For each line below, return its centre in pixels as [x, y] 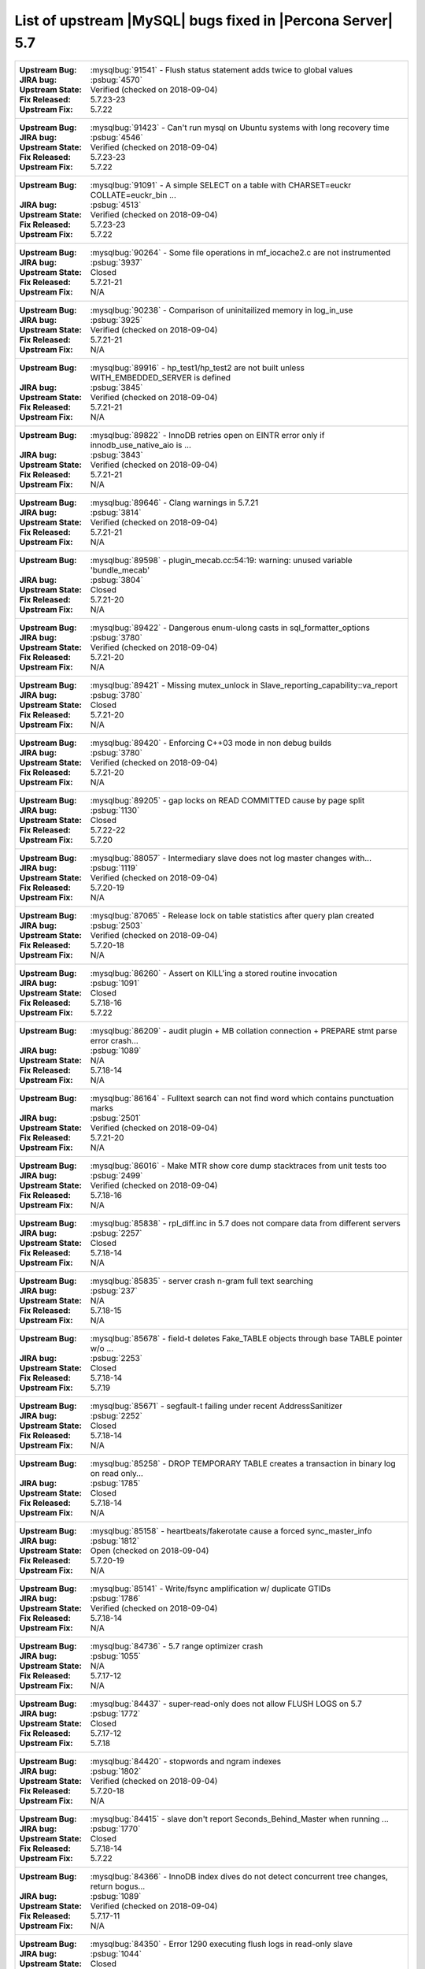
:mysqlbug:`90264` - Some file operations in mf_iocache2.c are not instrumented [240, 253]
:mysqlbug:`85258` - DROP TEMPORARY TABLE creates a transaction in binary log [243, 1463]
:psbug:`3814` [116, 513]
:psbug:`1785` [115, 1483]
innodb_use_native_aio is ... [141, 445]
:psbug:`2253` [116, 1359]
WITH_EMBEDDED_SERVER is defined [161, 378]
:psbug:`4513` [116, 205]
